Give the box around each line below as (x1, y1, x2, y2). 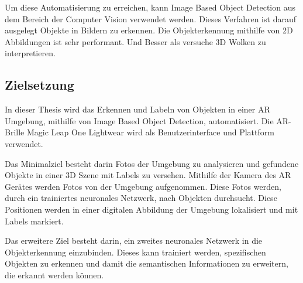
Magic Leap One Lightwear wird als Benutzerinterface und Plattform (26, 126, 274, 138)
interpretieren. (5, 47, 56, 59)
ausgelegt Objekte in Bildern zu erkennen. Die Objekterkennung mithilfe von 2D (5, 24, 293, 36)
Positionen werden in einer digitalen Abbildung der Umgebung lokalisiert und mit (5, 203, 298, 215)
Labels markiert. (5, 214, 64, 227)
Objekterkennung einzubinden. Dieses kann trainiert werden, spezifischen (5, 246, 266, 258)
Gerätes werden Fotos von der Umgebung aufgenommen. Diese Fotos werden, (5, 180, 281, 192)
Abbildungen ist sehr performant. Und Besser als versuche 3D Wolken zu (5, 35, 266, 47)
